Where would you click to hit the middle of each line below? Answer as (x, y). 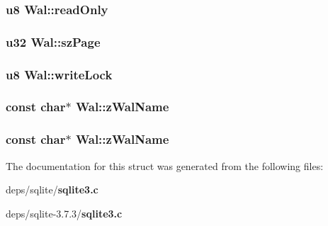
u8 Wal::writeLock (59, 74)
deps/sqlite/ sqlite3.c (52, 190)
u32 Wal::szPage (53, 41)
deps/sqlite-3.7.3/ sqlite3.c (64, 213)
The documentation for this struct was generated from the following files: (165, 165)
